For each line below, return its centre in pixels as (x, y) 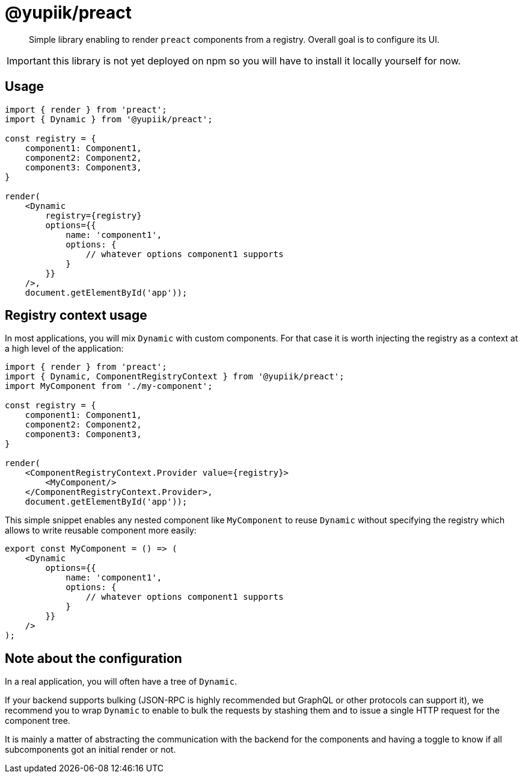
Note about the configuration (93, 658)
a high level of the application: (64, 349)
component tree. (38, 721)
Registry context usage (76, 316)
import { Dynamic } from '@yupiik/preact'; (109, 119)
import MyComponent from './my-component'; (109, 386)
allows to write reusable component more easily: (101, 531)
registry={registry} (93, 215)
